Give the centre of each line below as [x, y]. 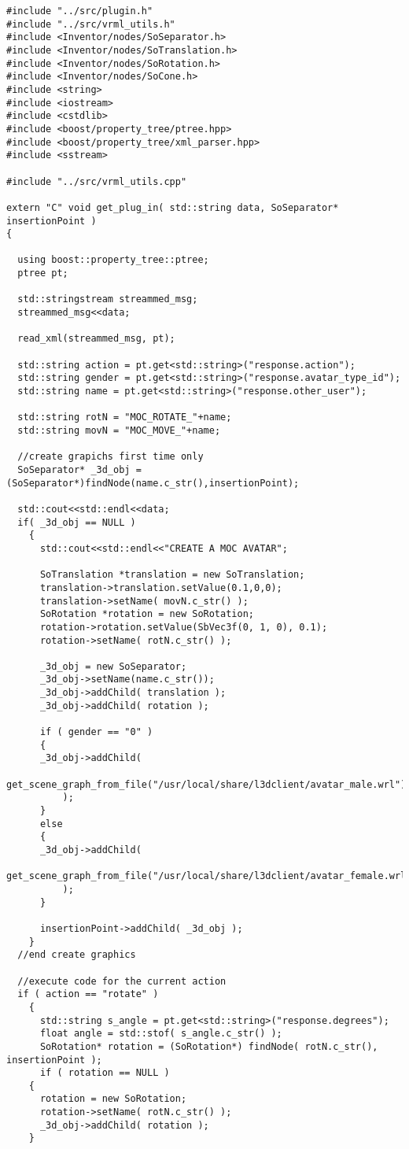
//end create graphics [77, 955]
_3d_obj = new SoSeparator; [113, 666]
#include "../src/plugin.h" [80, 11]
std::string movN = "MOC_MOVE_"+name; [119, 430]
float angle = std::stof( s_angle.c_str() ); [161, 1034]
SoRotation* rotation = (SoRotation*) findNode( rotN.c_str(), [209, 1046]
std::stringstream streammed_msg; [108, 299]
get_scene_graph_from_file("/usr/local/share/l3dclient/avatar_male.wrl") [206, 784]
